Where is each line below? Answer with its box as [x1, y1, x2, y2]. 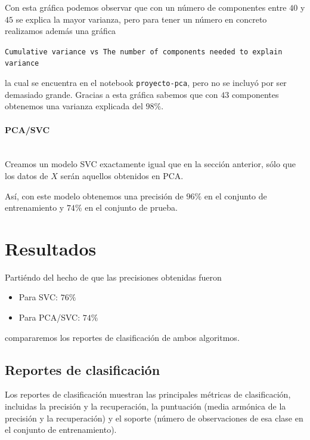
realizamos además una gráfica [5, 24, 116, 37]
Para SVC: [18, 291, 58, 303]
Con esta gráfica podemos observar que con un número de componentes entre [5, 1, 287, 13]
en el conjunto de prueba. [85, 201, 178, 214]
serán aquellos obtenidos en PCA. [60, 169, 184, 181]
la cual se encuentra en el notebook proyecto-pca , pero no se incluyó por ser [5, 76, 287, 89]
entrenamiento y [5, 201, 64, 214]
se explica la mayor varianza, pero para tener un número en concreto [15, 13, 267, 25]
